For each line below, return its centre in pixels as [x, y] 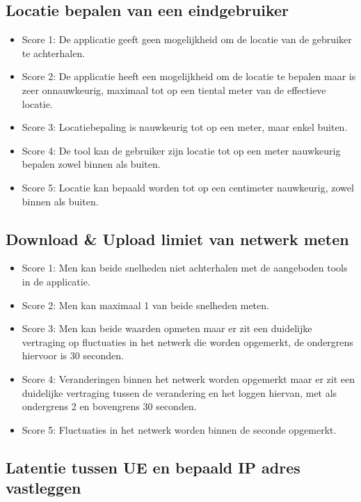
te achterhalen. [54, 53]
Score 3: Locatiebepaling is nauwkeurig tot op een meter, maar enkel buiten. [185, 127]
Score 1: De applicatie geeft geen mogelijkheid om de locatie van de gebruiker [187, 39]
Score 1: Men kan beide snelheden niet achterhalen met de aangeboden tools [185, 268]
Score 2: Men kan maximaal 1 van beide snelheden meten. [145, 305]
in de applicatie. [56, 281]
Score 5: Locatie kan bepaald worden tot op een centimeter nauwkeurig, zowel [188, 187]
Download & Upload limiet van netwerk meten [177, 238]
